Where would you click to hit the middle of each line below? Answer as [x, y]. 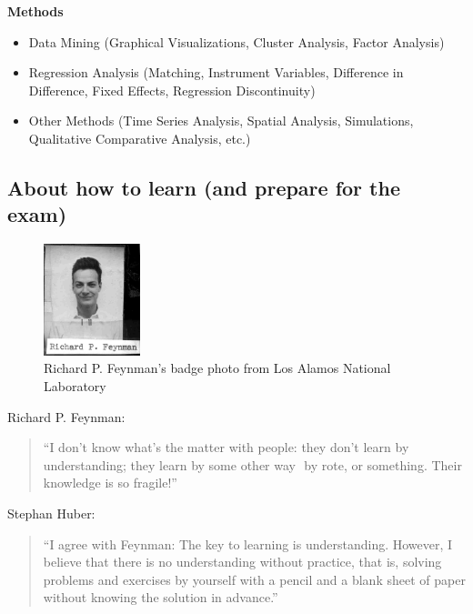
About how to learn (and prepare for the [204, 187]
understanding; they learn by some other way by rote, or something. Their [252, 464]
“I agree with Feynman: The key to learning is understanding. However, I [248, 544]
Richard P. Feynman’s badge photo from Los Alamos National [217, 368]
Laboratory [75, 386]
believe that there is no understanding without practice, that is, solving [242, 562]
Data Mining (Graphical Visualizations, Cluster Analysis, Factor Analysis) [236, 41]
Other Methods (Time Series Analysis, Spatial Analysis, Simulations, [221, 121]
